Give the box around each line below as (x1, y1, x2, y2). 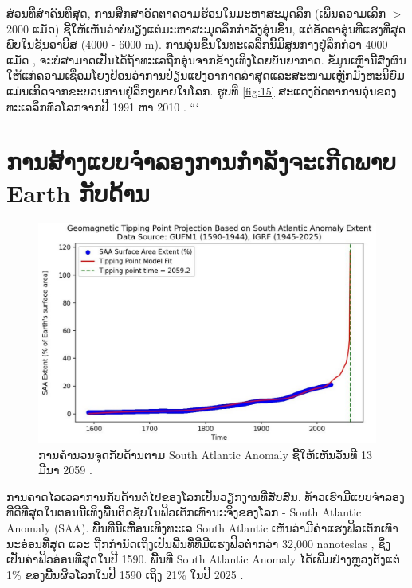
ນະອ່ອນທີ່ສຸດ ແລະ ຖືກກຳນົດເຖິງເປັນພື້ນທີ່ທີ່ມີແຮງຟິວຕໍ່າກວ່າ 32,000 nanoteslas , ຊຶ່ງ (6, 535, 391, 551)
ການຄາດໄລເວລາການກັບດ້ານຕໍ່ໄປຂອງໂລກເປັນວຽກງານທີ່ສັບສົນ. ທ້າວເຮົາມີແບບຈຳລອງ (6, 488, 405, 504)
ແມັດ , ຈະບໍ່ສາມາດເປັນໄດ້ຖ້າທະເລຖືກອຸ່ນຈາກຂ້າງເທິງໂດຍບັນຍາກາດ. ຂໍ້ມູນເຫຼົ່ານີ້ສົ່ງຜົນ (6, 51, 406, 68)
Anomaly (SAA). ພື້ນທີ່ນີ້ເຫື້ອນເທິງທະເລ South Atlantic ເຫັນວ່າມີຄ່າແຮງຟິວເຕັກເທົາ (6, 520, 398, 536)
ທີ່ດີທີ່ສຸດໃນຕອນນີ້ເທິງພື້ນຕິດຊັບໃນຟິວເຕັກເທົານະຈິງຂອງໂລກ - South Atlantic (6, 504, 362, 520)
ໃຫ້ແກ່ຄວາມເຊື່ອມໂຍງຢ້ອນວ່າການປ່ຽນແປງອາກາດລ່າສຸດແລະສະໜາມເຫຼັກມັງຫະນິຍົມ (6, 67, 405, 84)
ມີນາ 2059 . (38, 461, 92, 478)
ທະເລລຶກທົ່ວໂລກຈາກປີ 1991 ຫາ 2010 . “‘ (6, 98, 199, 115)
